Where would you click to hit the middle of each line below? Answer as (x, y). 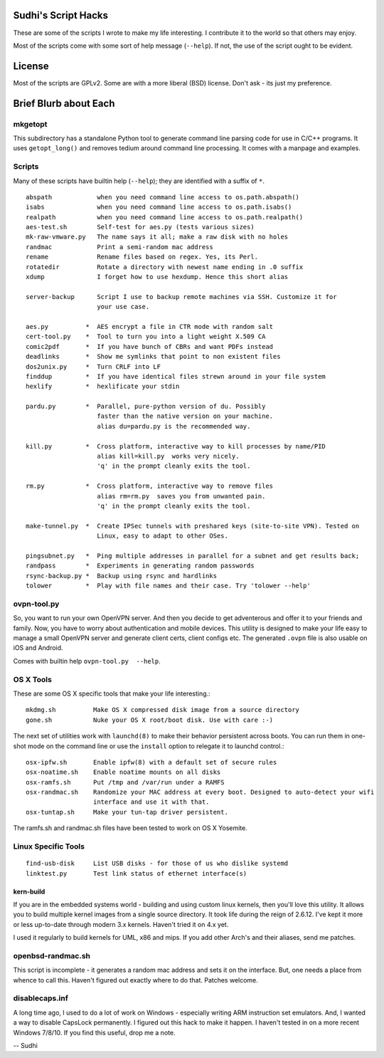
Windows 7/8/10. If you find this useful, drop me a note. (94, 1032)
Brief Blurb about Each (64, 103)
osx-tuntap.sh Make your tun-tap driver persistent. (127, 812)
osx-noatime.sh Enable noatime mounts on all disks (123, 772)
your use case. (123, 307)
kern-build (29, 891)
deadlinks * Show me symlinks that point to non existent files (153, 357)
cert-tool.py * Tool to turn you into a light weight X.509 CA (146, 337)
